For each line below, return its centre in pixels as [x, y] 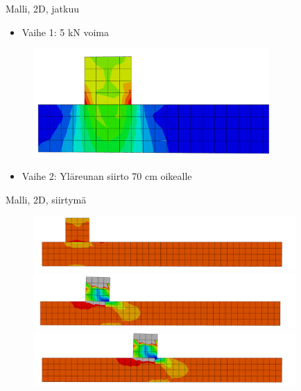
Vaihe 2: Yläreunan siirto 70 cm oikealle [107, 176]
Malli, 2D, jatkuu [43, 8]
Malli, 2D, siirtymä [46, 199]
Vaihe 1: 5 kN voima [66, 32]
